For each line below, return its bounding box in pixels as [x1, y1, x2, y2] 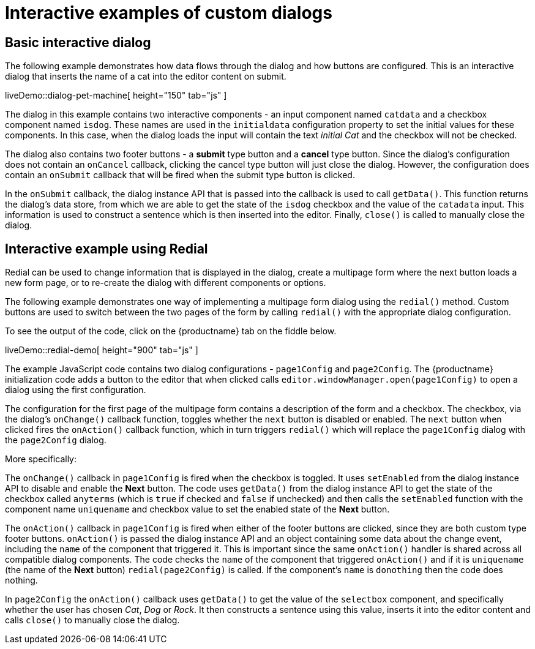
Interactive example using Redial [5, 241, 208, 257]
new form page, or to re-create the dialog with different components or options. [5, 277, 326, 288]
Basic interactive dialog [5, 34, 151, 50]
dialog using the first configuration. [5, 385, 146, 396]
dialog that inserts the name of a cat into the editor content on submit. [5, 71, 286, 82]
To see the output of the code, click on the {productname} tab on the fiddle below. [5, 326, 337, 337]
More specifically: [5, 454, 77, 465]
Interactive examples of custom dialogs [5, 2, 332, 23]
